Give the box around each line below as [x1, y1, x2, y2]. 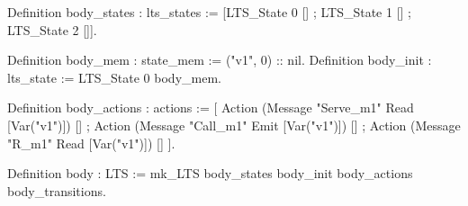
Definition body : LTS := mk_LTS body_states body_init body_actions [7, 164, 413, 183]
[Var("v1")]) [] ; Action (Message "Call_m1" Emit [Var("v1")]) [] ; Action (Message [7, 115, 461, 134]
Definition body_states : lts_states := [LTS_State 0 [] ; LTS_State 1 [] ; [7, 3, 411, 21]
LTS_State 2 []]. [7, 20, 97, 39]
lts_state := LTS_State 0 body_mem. [7, 67, 221, 86]
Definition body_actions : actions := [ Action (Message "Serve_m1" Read [7, 98, 414, 117]
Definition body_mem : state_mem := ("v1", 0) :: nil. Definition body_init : [7, 50, 432, 69]
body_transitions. [7, 181, 106, 200]
